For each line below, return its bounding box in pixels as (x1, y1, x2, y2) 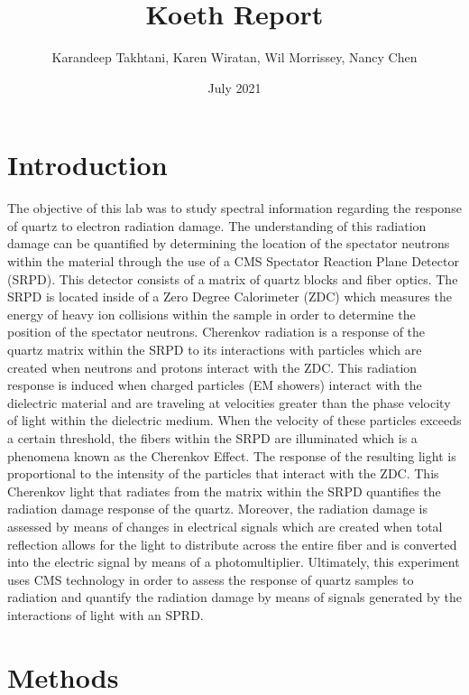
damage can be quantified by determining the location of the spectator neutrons (7, 234, 450, 253)
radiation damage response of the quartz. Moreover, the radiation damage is (7, 499, 428, 518)
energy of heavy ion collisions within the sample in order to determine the (7, 304, 416, 323)
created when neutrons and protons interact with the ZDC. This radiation (7, 357, 418, 376)
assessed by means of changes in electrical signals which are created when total (7, 516, 443, 535)
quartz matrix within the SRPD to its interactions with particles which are (7, 340, 422, 358)
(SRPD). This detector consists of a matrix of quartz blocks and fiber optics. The (7, 269, 458, 288)
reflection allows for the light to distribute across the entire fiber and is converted (7, 534, 457, 553)
